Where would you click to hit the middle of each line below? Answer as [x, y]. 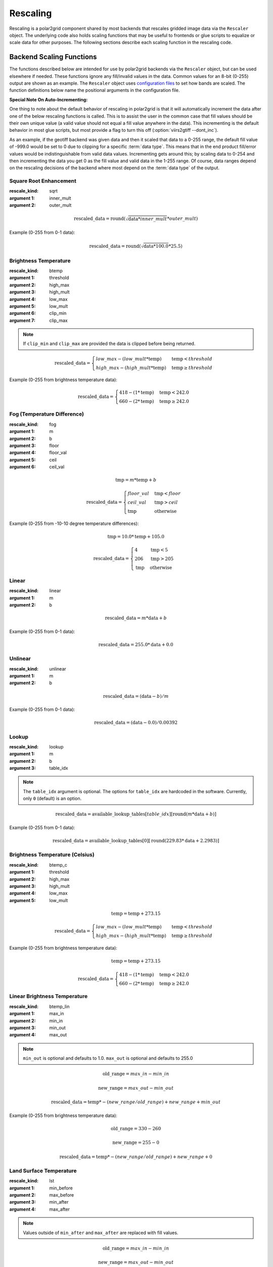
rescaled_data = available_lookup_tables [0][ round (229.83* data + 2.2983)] [136, 841]
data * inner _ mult [148, 219]
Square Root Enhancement [43, 181]
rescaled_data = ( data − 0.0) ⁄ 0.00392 [136, 723]
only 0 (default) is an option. [52, 799]
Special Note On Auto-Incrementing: [49, 99]
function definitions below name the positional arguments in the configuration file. [95, 90]
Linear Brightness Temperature [49, 996]
